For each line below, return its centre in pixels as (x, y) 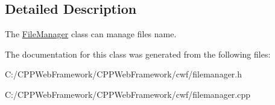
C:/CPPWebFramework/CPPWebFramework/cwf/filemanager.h (124, 74)
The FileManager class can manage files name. (91, 34)
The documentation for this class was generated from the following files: (138, 54)
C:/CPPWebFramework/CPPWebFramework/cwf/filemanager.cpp (128, 94)
